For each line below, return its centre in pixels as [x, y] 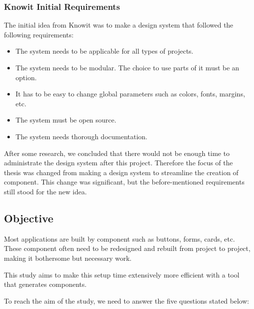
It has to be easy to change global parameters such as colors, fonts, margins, [130, 94]
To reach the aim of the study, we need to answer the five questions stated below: [127, 300]
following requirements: [39, 34]
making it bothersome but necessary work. [68, 258]
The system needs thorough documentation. [82, 136]
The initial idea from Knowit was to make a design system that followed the [119, 25]
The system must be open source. [66, 120]
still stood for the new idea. [45, 191]
